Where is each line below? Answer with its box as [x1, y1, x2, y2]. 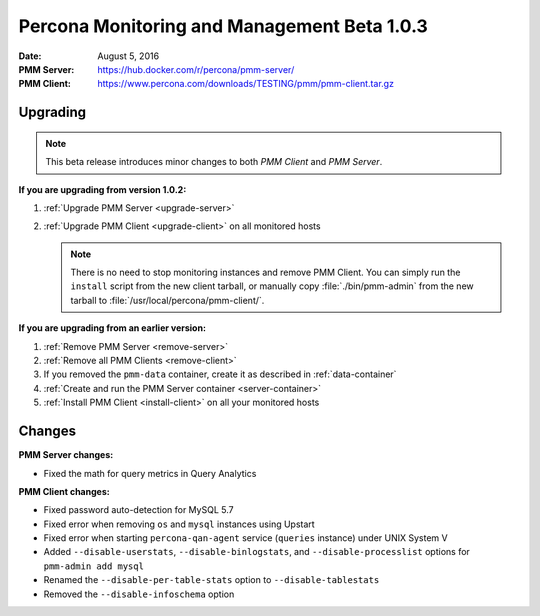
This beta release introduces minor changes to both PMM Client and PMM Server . [45, 156, 383, 168]
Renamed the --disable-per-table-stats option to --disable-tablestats [43, 574, 380, 586]
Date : [18, 50, 42, 62]
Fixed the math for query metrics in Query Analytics [43, 467, 257, 479]
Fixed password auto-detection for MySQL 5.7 [43, 504, 234, 516]
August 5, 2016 [97, 50, 160, 62]
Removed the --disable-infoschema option [43, 588, 235, 600]
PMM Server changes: [18, 449, 114, 461]
